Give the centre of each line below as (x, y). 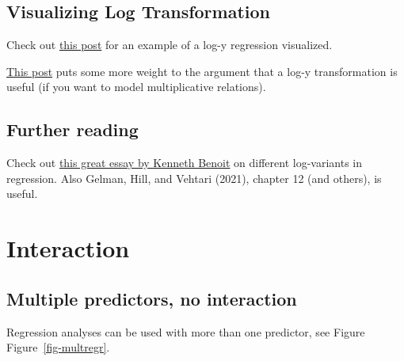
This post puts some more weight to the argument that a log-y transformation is (202, 71)
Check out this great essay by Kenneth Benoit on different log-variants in (185, 163)
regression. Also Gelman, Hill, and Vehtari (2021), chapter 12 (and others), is (194, 178)
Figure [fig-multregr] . (58, 347)
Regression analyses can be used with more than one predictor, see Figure (186, 331)
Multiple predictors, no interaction (152, 298)
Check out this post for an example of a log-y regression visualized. (170, 45)
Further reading (72, 129)
